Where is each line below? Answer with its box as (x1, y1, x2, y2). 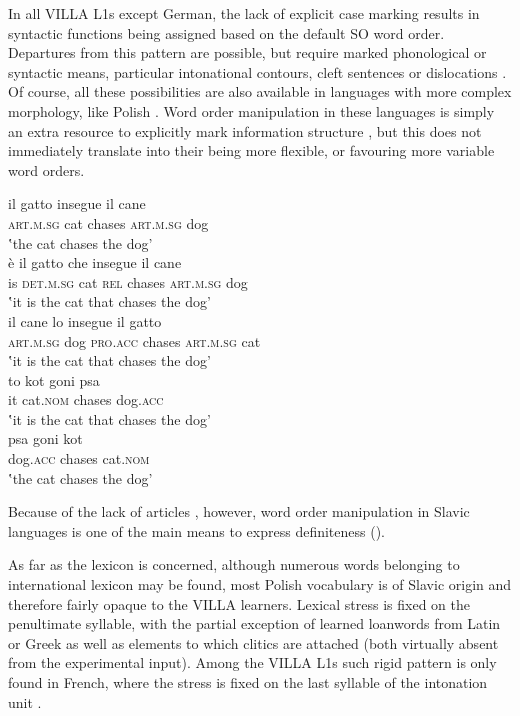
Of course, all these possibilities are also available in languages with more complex (8, 81, 512, 102)
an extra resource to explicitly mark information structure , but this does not (8, 120, 482, 141)
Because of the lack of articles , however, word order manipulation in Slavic (8, 501, 470, 522)
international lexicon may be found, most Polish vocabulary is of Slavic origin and (8, 574, 512, 595)
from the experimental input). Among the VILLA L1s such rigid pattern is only (8, 652, 497, 673)
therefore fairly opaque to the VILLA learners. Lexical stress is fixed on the (8, 593, 471, 614)
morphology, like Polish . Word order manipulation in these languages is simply (8, 100, 495, 121)
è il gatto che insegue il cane (8, 252, 182, 273)
